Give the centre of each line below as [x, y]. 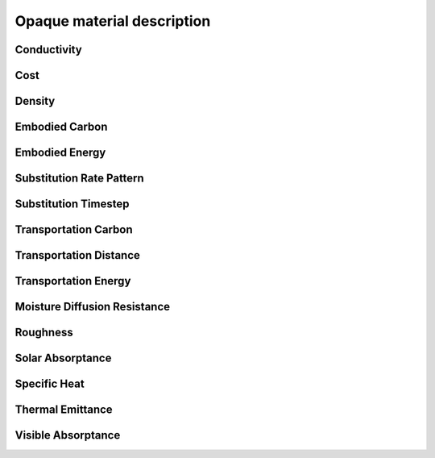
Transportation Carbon [74, 230]
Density [35, 101]
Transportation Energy [73, 281]
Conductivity [48, 50]
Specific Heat [50, 384]
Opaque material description [113, 21]
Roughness [44, 333]
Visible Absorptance [68, 435]
